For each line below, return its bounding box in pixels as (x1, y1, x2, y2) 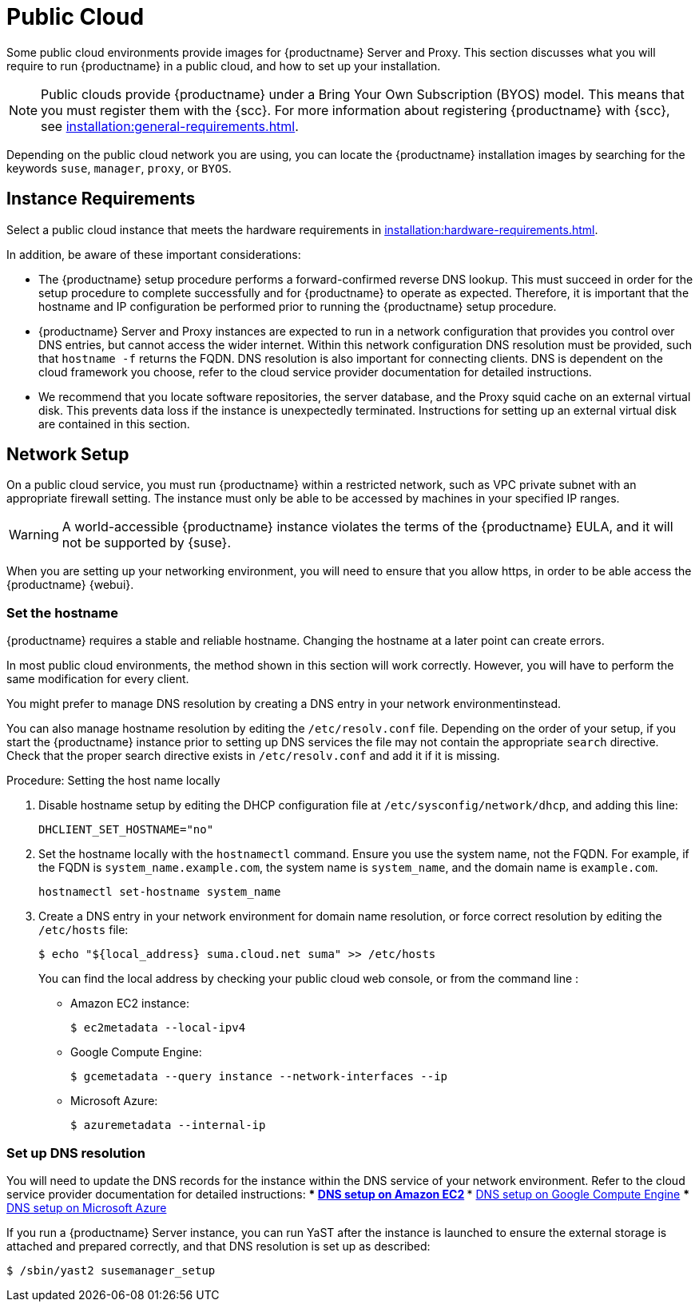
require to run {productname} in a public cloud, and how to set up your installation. (6, 58, 441, 73)
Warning (9, 527, 59, 543)
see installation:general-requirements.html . (41, 117, 299, 134)
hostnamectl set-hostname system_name (38, 885, 281, 899)
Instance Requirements (6, 189, 196, 209)
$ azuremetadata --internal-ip (70, 1119, 266, 1132)
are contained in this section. (38, 416, 190, 431)
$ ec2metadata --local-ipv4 (70, 1021, 246, 1035)
